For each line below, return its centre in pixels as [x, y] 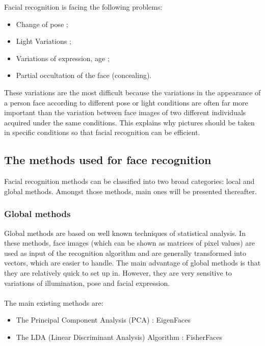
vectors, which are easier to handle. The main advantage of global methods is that [132, 263]
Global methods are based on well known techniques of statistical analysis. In [125, 233]
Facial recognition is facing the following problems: [83, 7]
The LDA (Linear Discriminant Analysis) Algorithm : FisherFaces [119, 337]
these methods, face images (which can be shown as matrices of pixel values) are [130, 243]
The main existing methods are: [54, 302]
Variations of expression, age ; [63, 58]
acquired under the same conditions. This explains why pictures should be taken [129, 122]
